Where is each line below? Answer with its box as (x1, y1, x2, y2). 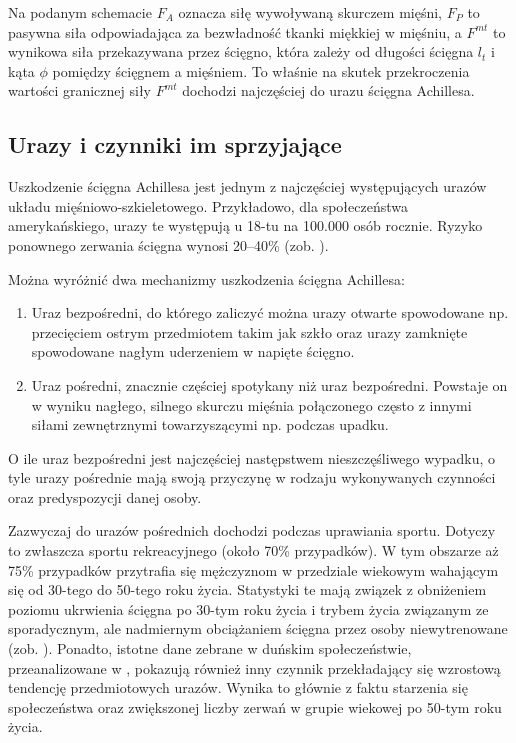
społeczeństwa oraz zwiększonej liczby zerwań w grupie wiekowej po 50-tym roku (8, 696, 502, 717)
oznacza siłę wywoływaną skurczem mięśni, (178, 2, 443, 22)
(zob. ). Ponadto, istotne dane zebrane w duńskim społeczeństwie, (8, 638, 412, 659)
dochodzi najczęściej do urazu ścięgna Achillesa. (182, 80, 475, 101)
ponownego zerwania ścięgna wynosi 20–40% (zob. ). (8, 234, 329, 255)
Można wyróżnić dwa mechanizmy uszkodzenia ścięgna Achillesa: (8, 268, 405, 289)
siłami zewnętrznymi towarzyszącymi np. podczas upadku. (31, 414, 389, 435)
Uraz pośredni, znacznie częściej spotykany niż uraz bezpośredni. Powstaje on (31, 374, 508, 395)
